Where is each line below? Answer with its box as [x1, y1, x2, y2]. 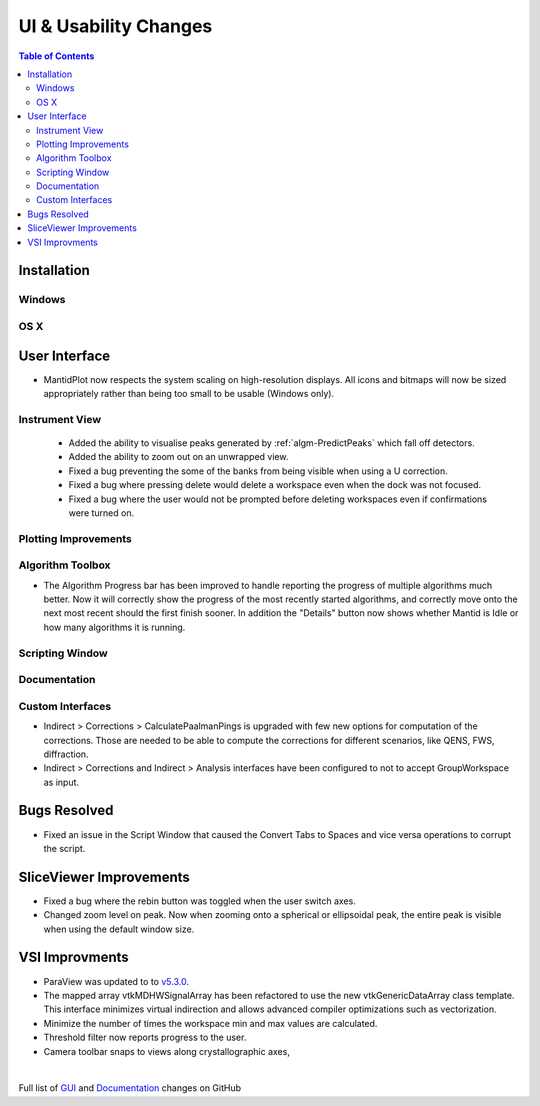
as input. [43, 776, 80, 788]
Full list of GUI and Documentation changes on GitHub [18, 1082, 242, 1094]
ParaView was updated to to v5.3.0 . [43, 975, 190, 987]
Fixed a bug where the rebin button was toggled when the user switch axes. [43, 895, 357, 907]
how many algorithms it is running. [43, 621, 186, 633]
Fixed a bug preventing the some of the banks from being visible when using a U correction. [68, 465, 449, 477]
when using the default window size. [43, 923, 195, 935]
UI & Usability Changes [18, 15, 213, 37]
